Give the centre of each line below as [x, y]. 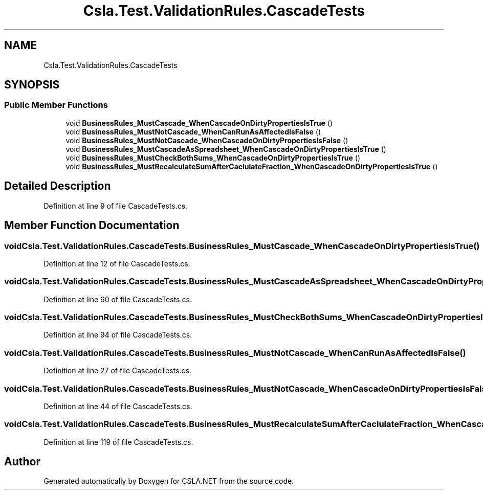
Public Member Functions [56, 105]
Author [22, 462]
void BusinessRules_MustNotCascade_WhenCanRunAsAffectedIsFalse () [193, 131]
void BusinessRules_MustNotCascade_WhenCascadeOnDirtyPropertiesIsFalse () [207, 140]
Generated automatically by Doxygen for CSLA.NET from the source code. [169, 481]
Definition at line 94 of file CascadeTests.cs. [118, 335]
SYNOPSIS [32, 85]
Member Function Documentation [92, 226]
